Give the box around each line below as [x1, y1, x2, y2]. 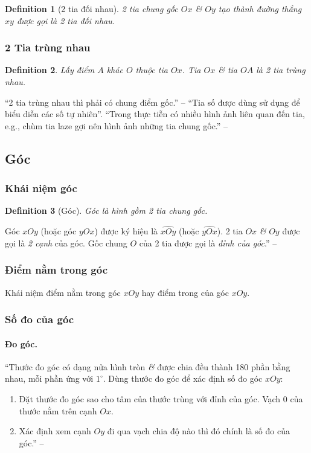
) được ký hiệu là [94, 225, 158, 237]
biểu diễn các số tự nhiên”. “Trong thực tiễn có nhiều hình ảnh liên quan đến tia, [5, 108, 305, 120]
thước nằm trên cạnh [19, 404, 97, 417]
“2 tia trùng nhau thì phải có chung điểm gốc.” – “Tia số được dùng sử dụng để [5, 95, 300, 108]
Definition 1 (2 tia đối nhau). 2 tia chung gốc [5, 2, 178, 14]
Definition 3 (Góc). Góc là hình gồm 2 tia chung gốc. [5, 204, 208, 217]
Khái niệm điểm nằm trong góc [5, 286, 121, 298]
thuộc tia [135, 63, 168, 76]
